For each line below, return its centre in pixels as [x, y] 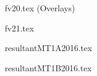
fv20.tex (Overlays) [40, 8]
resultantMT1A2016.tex [48, 48]
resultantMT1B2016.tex [48, 67]
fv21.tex [19, 28]
